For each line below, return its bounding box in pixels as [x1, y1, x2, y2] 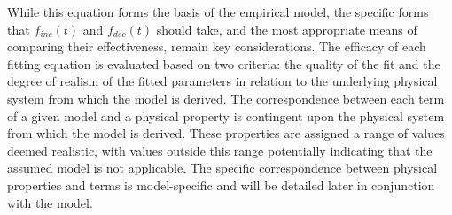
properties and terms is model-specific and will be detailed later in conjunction [7, 175, 435, 194]
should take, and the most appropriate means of [156, 19, 417, 38]
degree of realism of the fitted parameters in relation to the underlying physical [7, 72, 438, 90]
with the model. [7, 193, 93, 211]
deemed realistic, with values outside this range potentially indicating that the [7, 141, 433, 159]
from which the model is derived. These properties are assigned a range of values [7, 124, 445, 142]
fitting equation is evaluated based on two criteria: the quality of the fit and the [7, 54, 440, 73]
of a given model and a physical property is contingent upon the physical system [7, 106, 445, 125]
